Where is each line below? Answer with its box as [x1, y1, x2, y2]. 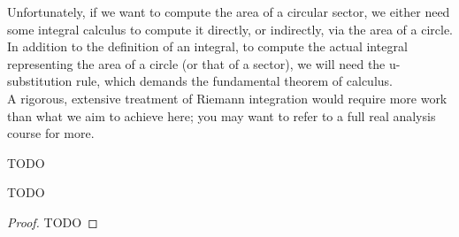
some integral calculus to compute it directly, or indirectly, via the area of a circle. [7, 19, 453, 38]
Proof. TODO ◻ [7, 212, 98, 231]
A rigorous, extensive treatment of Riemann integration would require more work [7, 88, 448, 107]
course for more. [7, 124, 95, 142]
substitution [7, 72, 73, 90]
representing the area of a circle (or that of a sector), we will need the [7, 54, 386, 73]
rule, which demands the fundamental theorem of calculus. [75, 72, 393, 90]
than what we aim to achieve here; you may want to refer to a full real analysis [7, 106, 436, 125]
